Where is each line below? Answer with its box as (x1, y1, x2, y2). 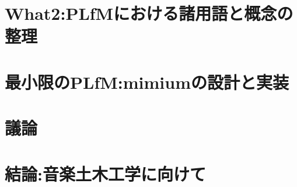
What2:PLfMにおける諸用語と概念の (5, 1, 293, 25)
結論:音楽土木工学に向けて (5, 161, 206, 185)
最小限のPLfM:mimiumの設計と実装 (5, 70, 289, 93)
